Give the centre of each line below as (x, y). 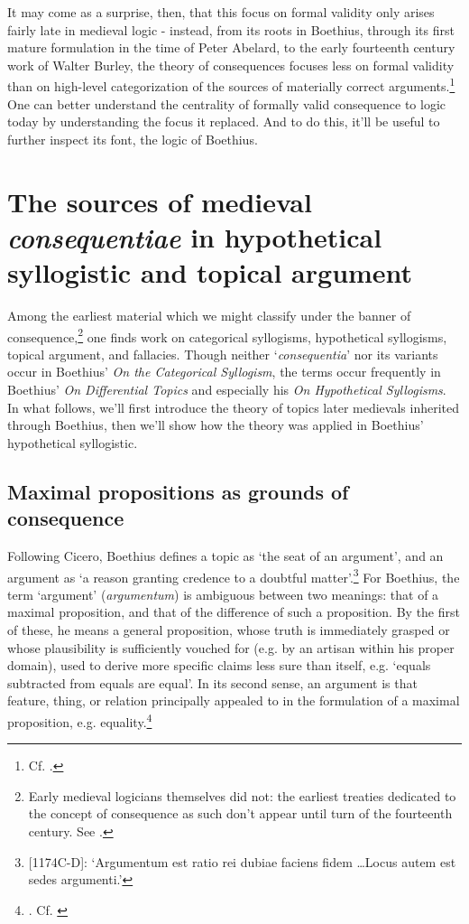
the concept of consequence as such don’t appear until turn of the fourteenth (240, 813)
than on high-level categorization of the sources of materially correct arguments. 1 (231, 85)
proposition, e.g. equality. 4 (80, 720)
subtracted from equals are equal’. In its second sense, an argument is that (212, 682)
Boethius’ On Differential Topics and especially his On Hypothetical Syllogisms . (227, 389)
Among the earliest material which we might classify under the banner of (209, 315)
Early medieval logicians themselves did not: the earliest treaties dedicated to (242, 795)
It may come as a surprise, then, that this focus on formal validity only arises (221, 12)
